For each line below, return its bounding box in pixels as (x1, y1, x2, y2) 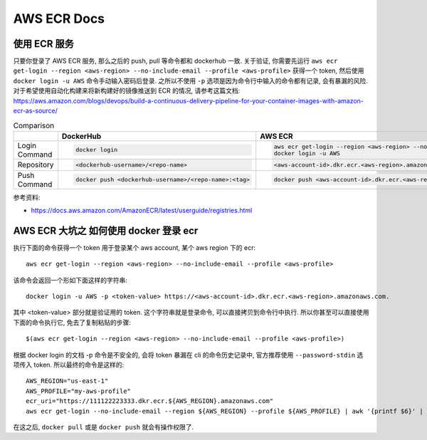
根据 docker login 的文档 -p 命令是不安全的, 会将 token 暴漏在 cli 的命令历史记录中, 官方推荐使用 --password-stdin (13, 350, 356, 359)
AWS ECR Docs (13, 11, 105, 26)
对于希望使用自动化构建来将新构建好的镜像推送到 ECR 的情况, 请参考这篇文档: (13, 86, 241, 95)
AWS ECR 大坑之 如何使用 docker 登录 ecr (13, 224, 199, 236)
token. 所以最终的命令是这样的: (33, 360, 125, 369)
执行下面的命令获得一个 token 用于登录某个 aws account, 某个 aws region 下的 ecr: (13, 243, 256, 252)
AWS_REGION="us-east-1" (26, 377, 109, 385)
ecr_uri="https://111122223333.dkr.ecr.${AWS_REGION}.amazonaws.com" (26, 397, 274, 405)
